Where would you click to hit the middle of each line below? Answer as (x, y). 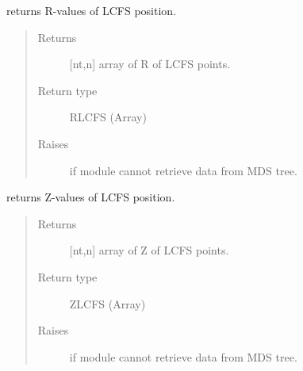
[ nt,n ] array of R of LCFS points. (150, 64)
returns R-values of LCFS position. (92, 10)
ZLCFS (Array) (107, 303)
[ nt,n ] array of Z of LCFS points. (149, 250)
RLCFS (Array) (108, 117)
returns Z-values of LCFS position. (91, 197)
